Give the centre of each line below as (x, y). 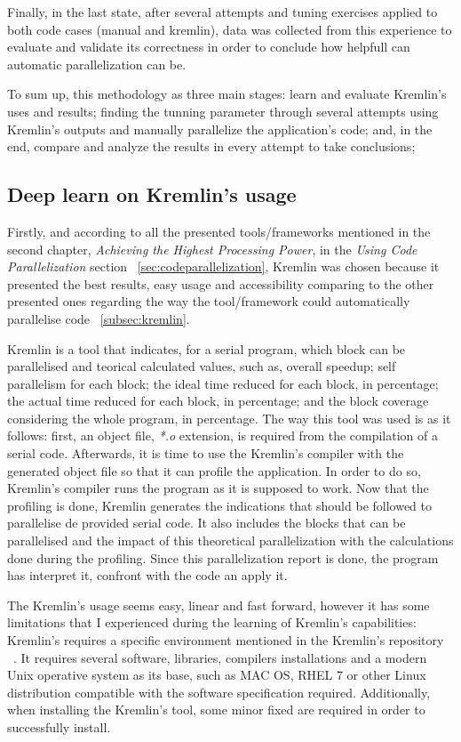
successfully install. (59, 726)
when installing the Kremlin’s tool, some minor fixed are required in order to (216, 710)
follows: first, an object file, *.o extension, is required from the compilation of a (223, 436)
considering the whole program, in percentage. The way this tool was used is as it (229, 418)
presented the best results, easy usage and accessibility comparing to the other (221, 283)
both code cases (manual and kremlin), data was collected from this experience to (230, 29)
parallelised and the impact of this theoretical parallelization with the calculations (230, 540)
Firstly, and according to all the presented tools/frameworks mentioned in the (219, 231)
